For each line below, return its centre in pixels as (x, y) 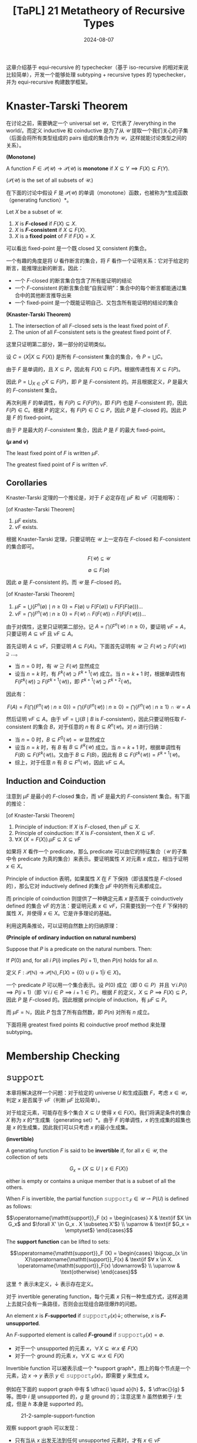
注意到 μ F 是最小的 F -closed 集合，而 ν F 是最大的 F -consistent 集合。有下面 (98, 796)
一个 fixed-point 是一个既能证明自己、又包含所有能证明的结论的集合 (96, 302)
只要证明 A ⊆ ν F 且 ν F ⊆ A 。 (41, 634)
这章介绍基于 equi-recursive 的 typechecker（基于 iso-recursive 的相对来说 (97, 67)
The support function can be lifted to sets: (58, 1242)
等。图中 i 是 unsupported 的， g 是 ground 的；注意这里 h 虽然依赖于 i (91, 1397)
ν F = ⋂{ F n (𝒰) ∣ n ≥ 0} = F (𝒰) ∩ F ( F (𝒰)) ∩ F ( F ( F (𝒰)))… (80, 613)
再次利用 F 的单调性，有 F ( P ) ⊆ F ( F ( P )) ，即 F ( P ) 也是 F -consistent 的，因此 (97, 403)
